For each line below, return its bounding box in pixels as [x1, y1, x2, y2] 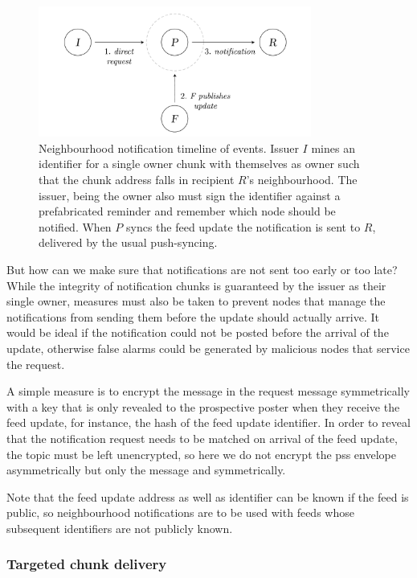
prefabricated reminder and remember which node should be [39, 203, 336, 219]
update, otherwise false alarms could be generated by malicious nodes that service [6, 340, 410, 357]
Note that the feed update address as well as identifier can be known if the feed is [6, 488, 409, 505]
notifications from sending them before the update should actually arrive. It [6, 308, 379, 325]
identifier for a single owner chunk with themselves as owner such [39, 155, 360, 172]
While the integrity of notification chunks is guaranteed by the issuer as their [6, 277, 386, 293]
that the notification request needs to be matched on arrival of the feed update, [6, 429, 398, 446]
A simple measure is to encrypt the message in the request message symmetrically [6, 383, 411, 400]
